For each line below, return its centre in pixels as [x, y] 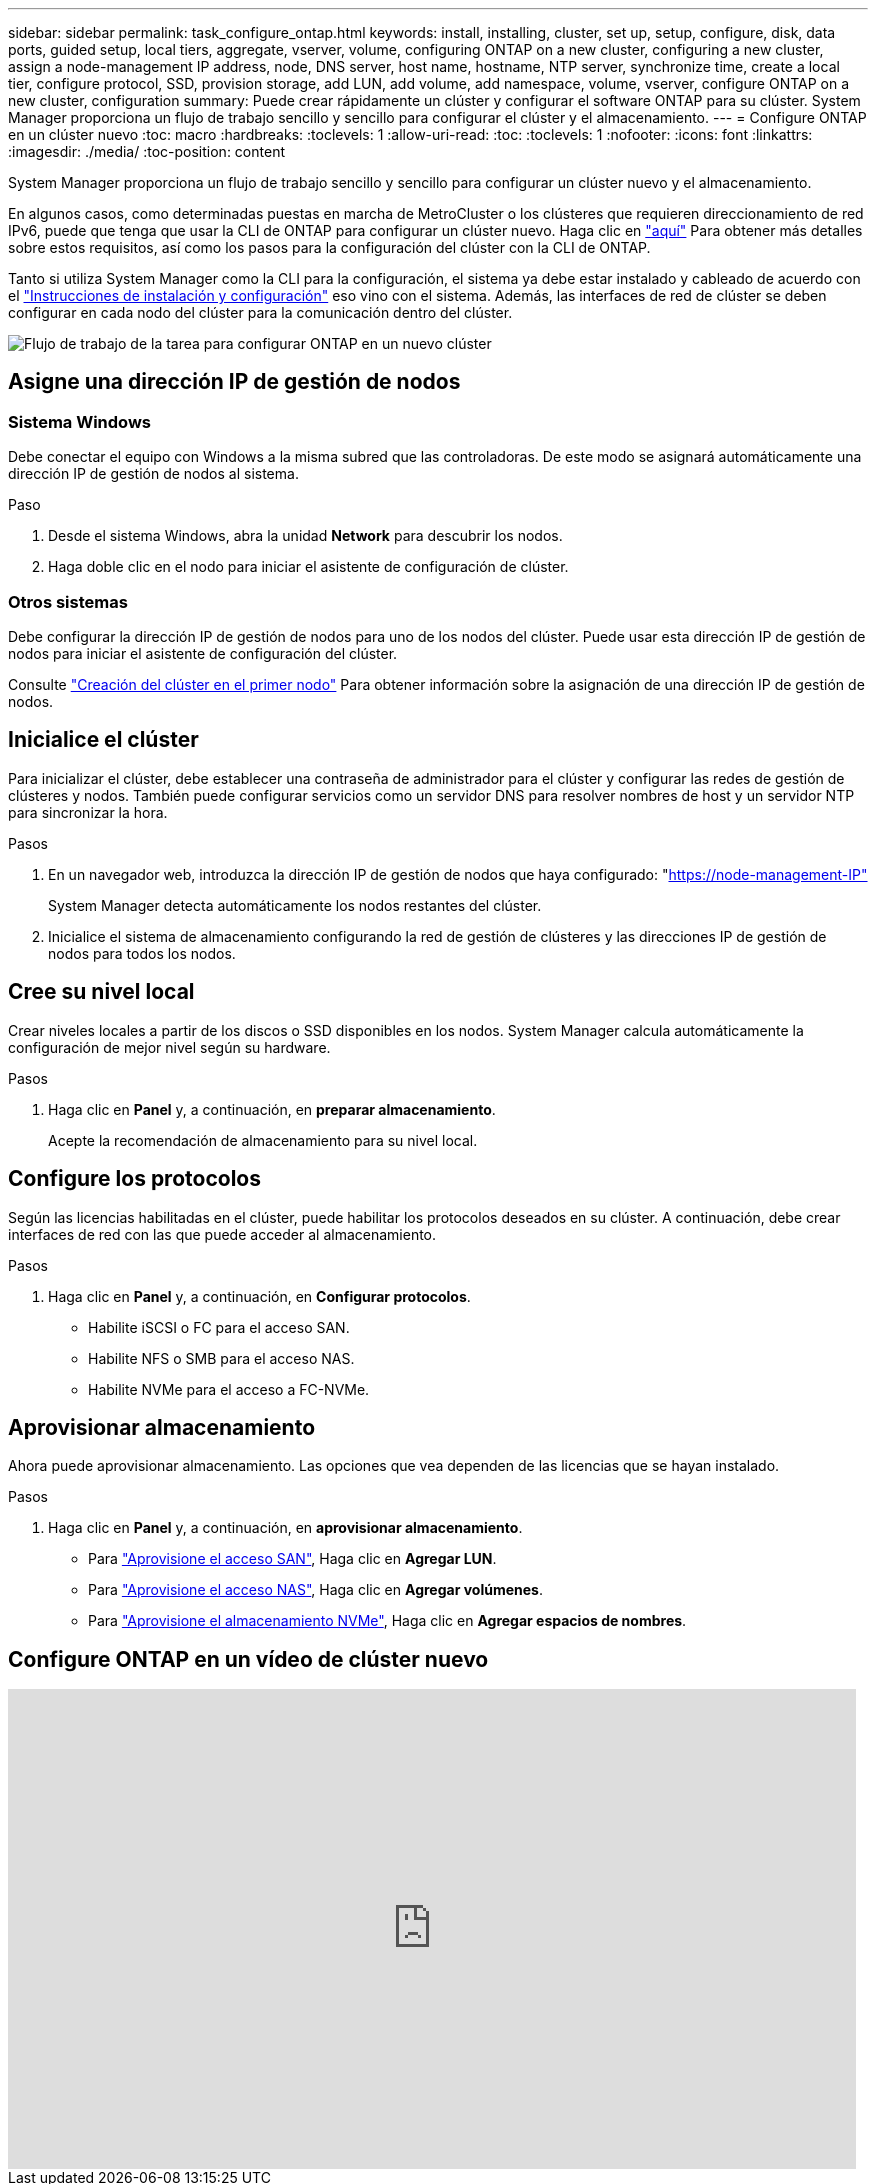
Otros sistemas [68, 601]
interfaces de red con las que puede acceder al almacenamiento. [222, 1234]
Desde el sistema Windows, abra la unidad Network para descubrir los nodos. [305, 536]
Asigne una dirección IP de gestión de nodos [234, 382]
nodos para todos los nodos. [142, 953]
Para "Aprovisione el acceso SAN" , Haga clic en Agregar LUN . [292, 1559]
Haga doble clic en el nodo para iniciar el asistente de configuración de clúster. [308, 567]
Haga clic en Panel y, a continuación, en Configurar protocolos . [259, 1296]
